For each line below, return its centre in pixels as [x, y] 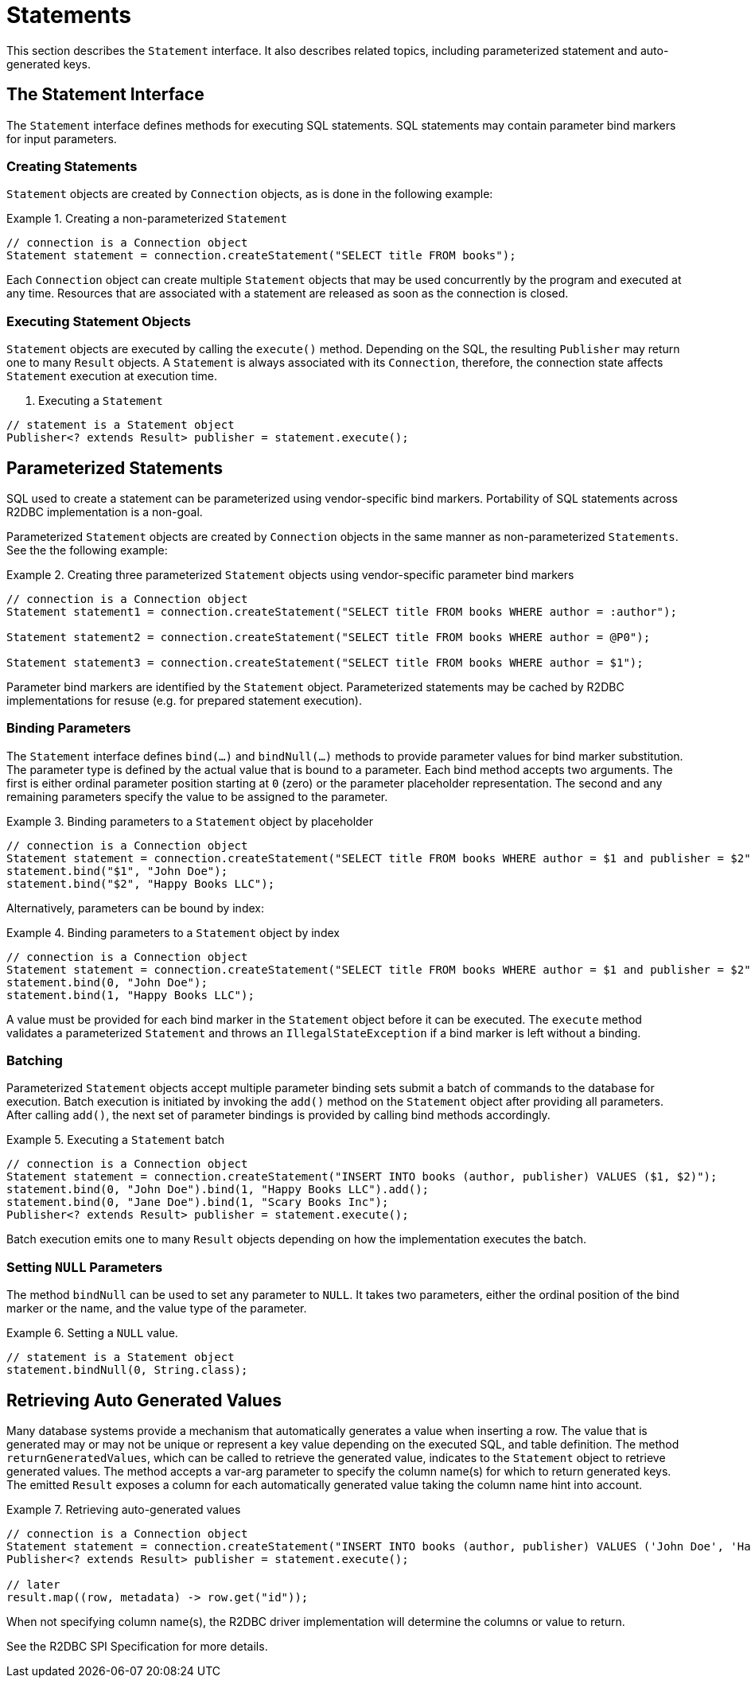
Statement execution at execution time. [112, 376]
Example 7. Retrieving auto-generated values [124, 1510]
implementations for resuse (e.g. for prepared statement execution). [184, 700]
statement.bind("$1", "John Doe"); [117, 871]
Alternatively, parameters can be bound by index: [135, 908]
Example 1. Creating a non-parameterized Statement [147, 219]
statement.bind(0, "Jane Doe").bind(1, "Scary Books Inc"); [198, 1202]
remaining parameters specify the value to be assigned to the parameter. [197, 796]
